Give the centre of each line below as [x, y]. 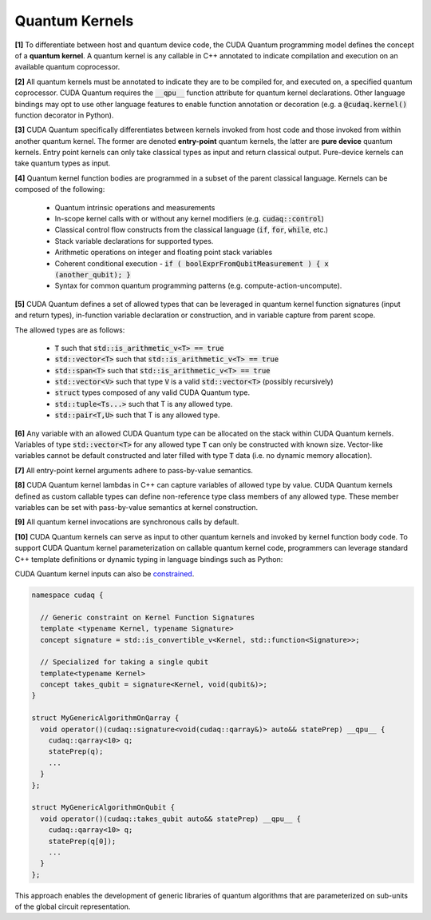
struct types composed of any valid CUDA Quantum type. [152, 392]
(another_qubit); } [93, 275]
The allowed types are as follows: [70, 330]
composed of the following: [60, 189]
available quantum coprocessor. [67, 67]
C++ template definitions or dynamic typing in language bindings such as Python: [149, 559]
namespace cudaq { [67, 595]
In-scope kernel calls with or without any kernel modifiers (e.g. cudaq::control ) [190, 219]
